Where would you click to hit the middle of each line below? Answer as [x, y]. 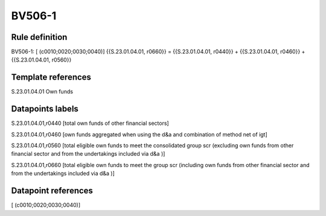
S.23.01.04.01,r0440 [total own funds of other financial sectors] [90, 123]
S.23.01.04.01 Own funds [42, 92]
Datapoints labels [45, 109]
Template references [51, 78]
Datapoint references [52, 191]
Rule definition [39, 37]
